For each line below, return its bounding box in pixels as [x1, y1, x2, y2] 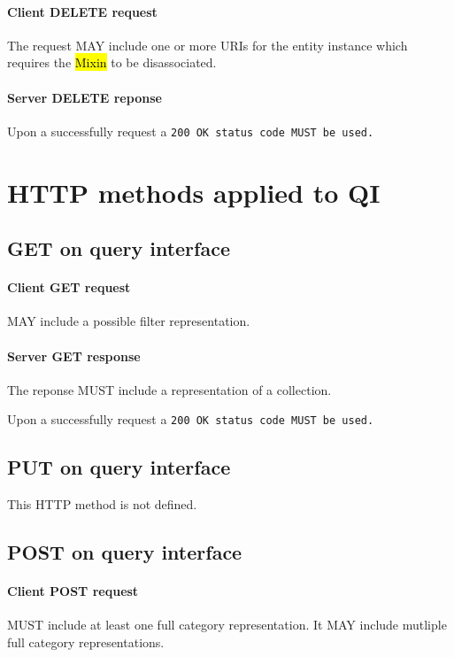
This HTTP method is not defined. [7, 495, 197, 514]
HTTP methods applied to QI [7, 174, 381, 210]
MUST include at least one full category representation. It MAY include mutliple [7, 615, 447, 634]
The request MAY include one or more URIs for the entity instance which [7, 35, 408, 54]
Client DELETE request [7, 2, 158, 20]
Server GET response [7, 346, 141, 365]
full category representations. [7, 633, 165, 651]
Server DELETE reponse [7, 88, 162, 106]
